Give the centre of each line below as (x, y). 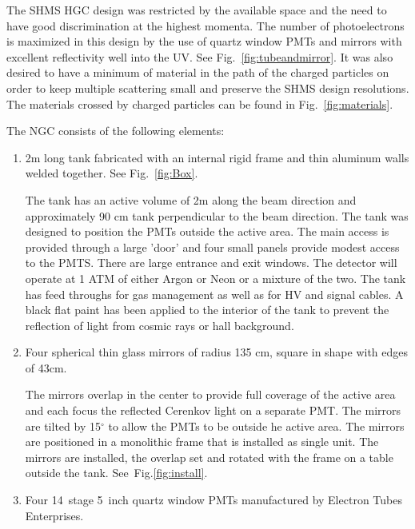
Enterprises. (54, 515)
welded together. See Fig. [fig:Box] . (112, 173)
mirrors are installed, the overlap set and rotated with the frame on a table (209, 457)
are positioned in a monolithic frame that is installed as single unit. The (202, 441)
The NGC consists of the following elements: (116, 131)
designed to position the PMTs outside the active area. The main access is (207, 231)
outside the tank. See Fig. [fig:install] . (116, 473)
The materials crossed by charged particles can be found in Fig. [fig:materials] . (200, 103)
